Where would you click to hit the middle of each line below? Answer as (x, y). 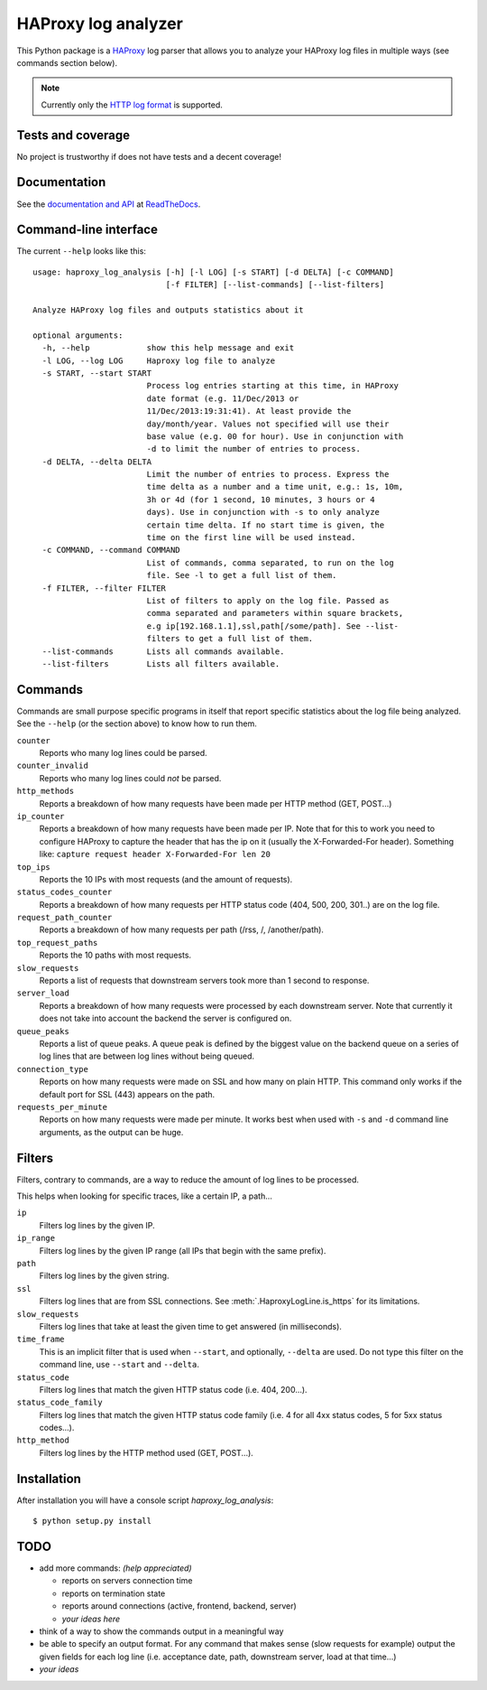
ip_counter (41, 816)
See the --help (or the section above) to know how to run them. (137, 724)
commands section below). (67, 62)
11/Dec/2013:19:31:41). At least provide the (249, 411)
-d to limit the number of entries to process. (253, 449)
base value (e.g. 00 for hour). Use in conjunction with (275, 436)
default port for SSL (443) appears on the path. (127, 1094)
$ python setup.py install (92, 1521)
